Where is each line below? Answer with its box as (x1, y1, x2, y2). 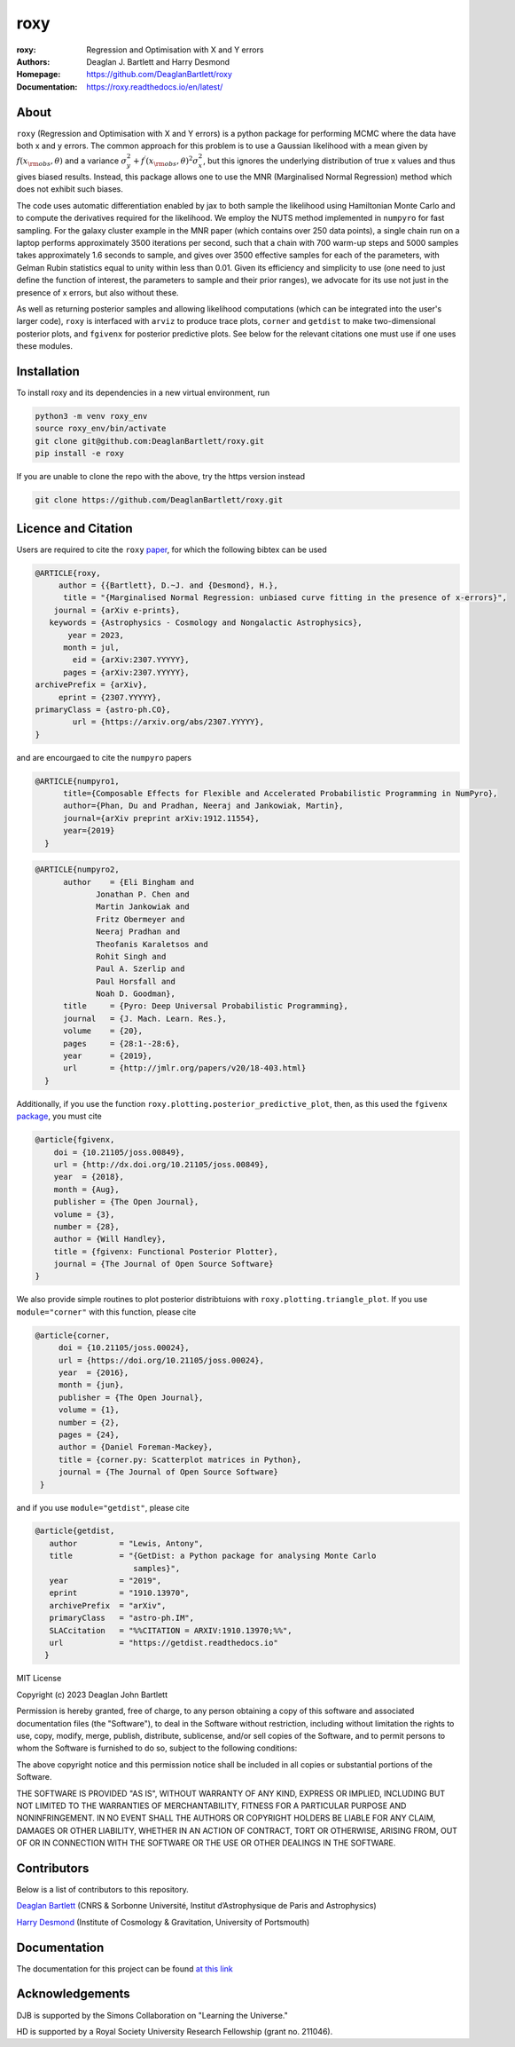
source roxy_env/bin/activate (35, 423, 167, 434)
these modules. (16, 341, 73, 352)
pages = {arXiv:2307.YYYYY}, (63, 667, 190, 677)
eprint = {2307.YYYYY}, (58, 692, 162, 702)
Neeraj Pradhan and (96, 927, 181, 937)
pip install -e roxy (35, 448, 124, 459)
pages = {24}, (58, 1429, 120, 1440)
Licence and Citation (16, 520, 133, 536)
